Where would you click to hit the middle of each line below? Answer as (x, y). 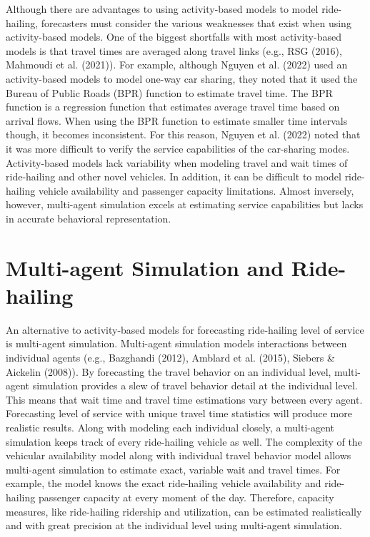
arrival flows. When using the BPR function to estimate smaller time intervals (177, 120)
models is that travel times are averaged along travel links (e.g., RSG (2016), (174, 50)
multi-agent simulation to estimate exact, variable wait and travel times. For (173, 469)
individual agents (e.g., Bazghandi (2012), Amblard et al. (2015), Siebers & (170, 357)
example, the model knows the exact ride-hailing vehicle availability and (164, 483)
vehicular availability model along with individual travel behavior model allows (179, 455)
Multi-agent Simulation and (145, 267)
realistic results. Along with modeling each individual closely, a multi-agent (170, 427)
